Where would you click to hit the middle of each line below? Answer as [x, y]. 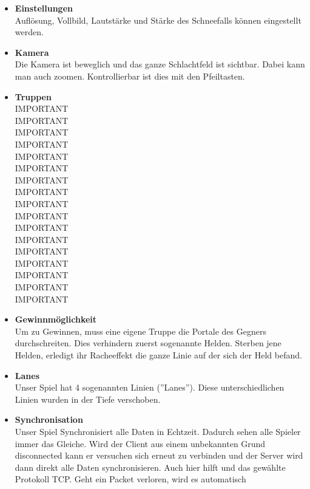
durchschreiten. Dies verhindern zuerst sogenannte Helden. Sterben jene [148, 343]
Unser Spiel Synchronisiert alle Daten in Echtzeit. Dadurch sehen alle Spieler [158, 431]
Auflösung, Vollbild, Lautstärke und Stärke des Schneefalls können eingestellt [158, 20]
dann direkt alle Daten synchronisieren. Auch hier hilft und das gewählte [150, 467]
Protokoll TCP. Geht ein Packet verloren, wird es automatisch [130, 479]
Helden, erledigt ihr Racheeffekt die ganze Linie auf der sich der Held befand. [158, 355]
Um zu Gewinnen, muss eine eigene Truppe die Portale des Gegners [140, 331]
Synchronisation [49, 419]
